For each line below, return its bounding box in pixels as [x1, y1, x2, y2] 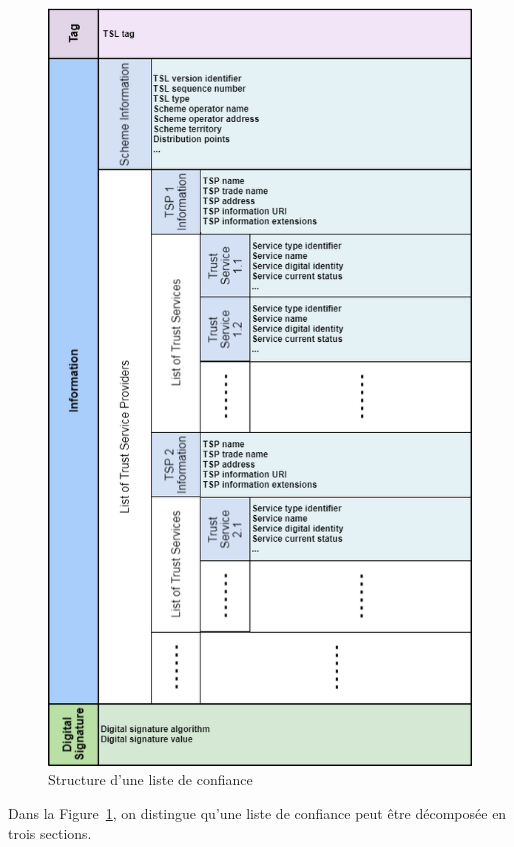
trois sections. [8, 822, 92, 843]
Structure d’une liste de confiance [48, 769, 253, 790]
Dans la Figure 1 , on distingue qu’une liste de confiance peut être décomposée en [8, 802, 507, 823]
